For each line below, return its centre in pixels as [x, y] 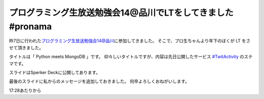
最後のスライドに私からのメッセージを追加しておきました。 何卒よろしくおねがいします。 [99, 81]
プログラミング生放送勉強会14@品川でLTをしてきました [121, 13]
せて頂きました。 [26, 48]
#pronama [31, 26]
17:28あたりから [25, 90]
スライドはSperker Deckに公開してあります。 [55, 72]
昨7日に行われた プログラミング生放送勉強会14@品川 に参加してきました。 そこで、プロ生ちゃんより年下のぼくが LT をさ [130, 41]
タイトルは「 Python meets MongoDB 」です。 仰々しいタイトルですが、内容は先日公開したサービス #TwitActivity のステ [131, 57]
